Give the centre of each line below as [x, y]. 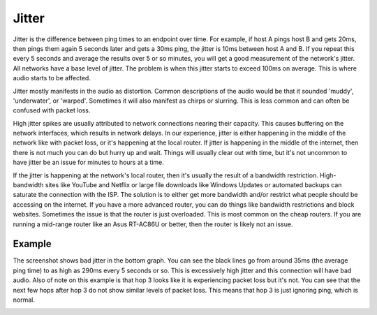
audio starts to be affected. [52, 78]
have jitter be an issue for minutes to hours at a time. [88, 162]
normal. [24, 300]
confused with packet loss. [52, 110]
